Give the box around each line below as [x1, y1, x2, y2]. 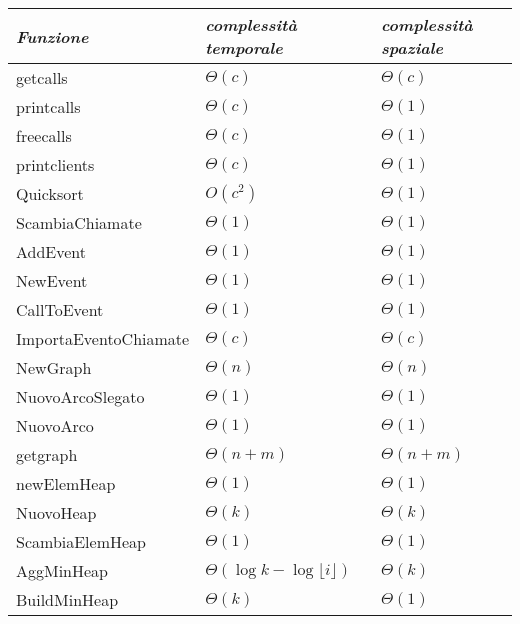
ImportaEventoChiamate [16, 327, 190, 350]
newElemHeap [16, 472, 116, 495]
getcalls [16, 66, 68, 89]
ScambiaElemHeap [16, 530, 147, 553]
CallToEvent [16, 298, 104, 321]
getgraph [16, 443, 78, 466]
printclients [16, 153, 95, 176]
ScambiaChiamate [16, 211, 142, 234]
